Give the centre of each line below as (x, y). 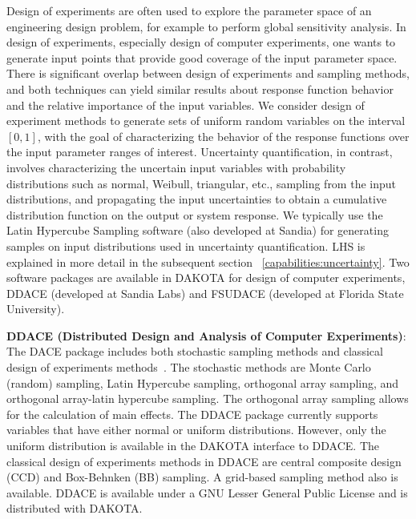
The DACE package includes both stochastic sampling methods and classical (195, 351)
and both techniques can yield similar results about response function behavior (200, 89)
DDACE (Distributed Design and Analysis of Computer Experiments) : (206, 335)
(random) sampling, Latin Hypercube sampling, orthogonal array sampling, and (203, 382)
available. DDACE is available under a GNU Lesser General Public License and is (207, 492)
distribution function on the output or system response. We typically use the (195, 214)
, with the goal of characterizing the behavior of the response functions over (223, 136)
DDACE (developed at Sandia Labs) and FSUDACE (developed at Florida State (205, 293)
